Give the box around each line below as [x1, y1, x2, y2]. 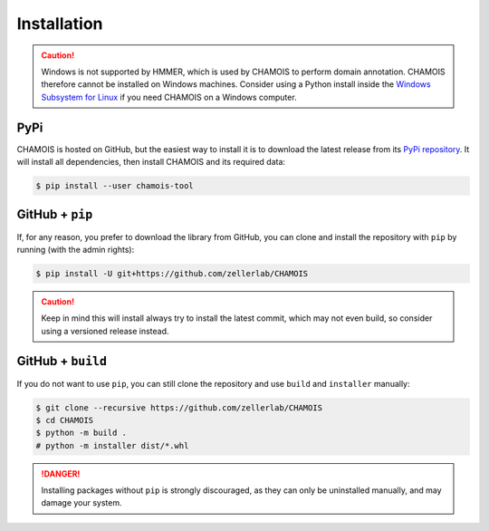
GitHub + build [16, 353, 108, 369]
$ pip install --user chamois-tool [35, 181, 194, 190]
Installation [16, 14, 103, 34]
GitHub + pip [16, 207, 93, 222]
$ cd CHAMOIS [35, 415, 94, 425]
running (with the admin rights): [16, 244, 135, 255]
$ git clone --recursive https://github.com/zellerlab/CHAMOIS [35, 402, 323, 412]
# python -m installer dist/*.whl [35, 440, 189, 450]
